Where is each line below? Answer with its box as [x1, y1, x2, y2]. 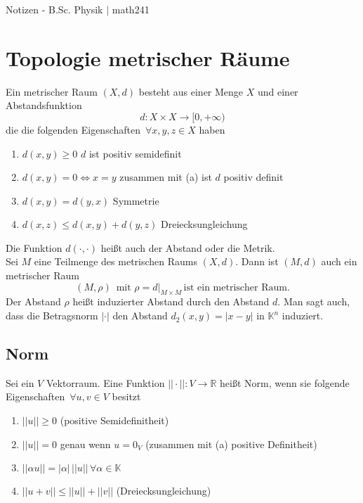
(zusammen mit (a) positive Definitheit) [145, 436, 317, 451]
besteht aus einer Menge [138, 84, 244, 98]
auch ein [321, 254, 357, 269]
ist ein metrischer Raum [183, 282, 287, 293]
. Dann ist [235, 254, 279, 269]
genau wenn [60, 436, 111, 451]
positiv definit [223, 170, 284, 184]
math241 [112, 2, 150, 16]
